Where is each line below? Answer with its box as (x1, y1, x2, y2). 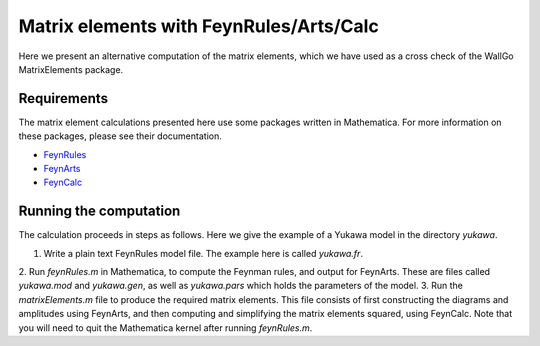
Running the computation (18, 203, 181, 220)
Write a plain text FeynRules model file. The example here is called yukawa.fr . (43, 247, 364, 259)
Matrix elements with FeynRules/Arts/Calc (18, 15, 379, 37)
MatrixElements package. (18, 63, 124, 75)
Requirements (18, 90, 109, 107)
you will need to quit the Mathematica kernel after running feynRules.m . (18, 321, 313, 334)
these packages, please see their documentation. (18, 130, 222, 142)
